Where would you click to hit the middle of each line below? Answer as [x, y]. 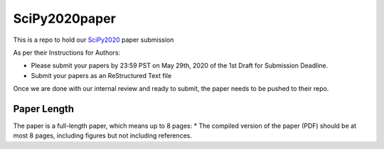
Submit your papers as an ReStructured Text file [101, 75]
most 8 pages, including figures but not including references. [102, 136]
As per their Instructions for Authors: [67, 53]
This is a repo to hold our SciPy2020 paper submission [94, 40]
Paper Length [44, 109]
